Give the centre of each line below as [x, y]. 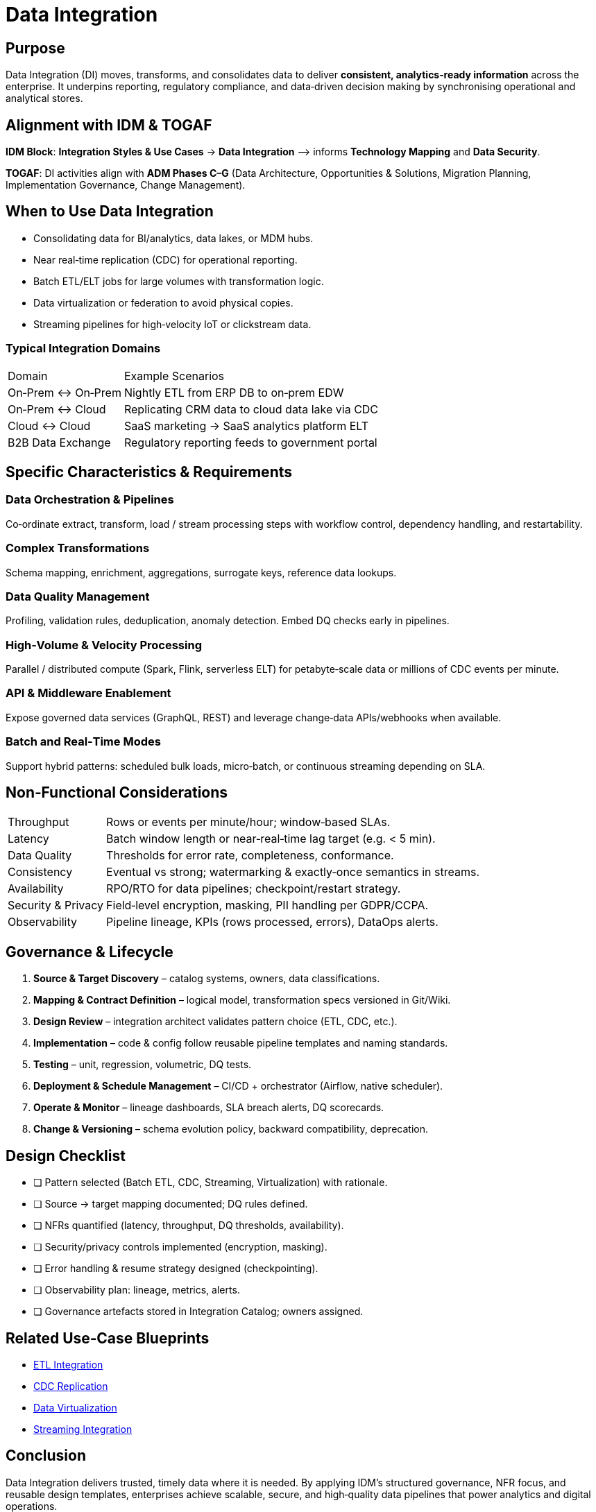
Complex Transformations [78, 548]
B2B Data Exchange [59, 442]
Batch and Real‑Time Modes [83, 742]
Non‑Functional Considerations [117, 792]
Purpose [35, 48]
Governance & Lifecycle [90, 952]
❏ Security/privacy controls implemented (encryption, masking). [180, 1247]
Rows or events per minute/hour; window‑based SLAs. [248, 822]
